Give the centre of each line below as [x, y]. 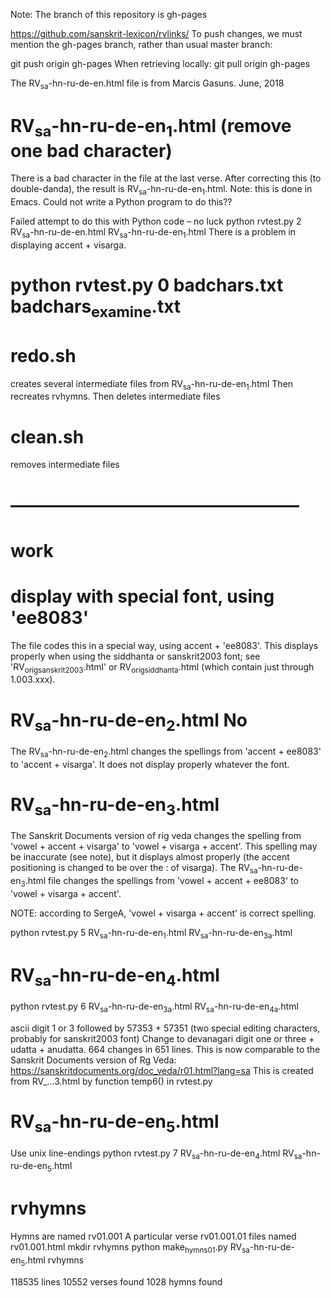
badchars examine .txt [96, 308]
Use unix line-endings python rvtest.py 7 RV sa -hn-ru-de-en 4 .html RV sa [156, 1154]
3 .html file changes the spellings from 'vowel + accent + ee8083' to [159, 882]
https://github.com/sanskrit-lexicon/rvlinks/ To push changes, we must [156, 33]
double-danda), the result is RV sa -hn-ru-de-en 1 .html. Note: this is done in [161, 190]
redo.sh [43, 355]
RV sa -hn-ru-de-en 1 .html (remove [151, 127]
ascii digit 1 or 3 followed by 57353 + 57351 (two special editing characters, [165, 1028]
